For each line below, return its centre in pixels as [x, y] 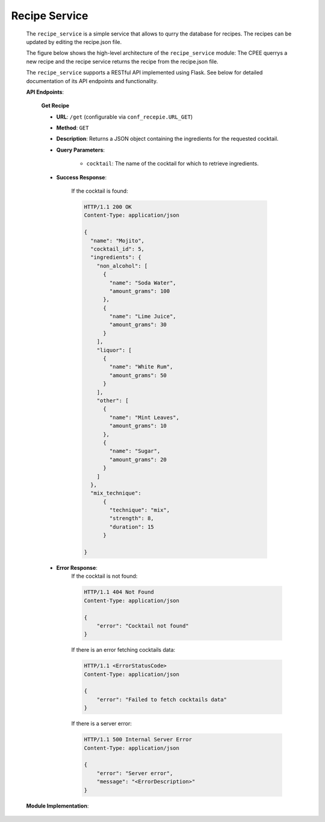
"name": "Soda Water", [143, 283]
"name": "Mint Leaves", [144, 417]
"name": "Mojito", [117, 240]
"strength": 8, [132, 518]
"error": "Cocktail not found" [143, 626]
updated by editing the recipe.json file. [74, 42]
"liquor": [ [114, 350]
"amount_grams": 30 [138, 325]
